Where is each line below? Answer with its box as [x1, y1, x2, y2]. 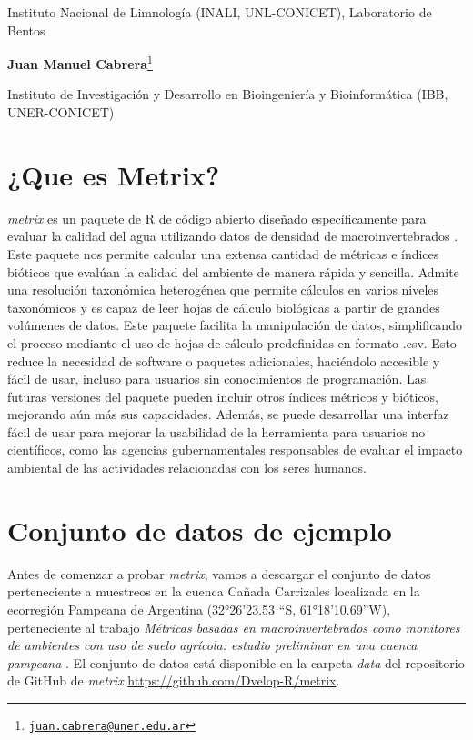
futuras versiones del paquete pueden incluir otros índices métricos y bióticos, [7, 386, 439, 405]
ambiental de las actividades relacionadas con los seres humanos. [7, 458, 367, 477]
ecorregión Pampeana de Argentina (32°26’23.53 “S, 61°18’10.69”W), [7, 599, 391, 618]
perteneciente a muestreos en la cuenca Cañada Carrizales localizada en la [7, 582, 420, 601]
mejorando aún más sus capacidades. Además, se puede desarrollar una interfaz [7, 405, 449, 424]
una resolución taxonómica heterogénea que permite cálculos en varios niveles [7, 280, 439, 299]
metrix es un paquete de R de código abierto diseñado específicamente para [7, 208, 427, 227]
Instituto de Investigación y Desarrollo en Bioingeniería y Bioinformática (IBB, [7, 85, 448, 104]
